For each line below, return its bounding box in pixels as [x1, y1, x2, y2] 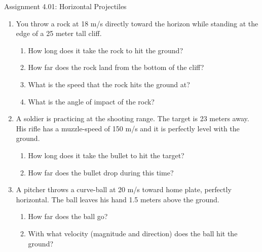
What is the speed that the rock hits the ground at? [28, 79, 190, 89]
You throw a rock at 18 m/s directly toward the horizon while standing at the [16, 18, 258, 28]
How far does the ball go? [28, 211, 108, 222]
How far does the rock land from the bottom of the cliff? [28, 62, 204, 73]
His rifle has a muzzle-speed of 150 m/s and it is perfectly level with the [16, 123, 240, 133]
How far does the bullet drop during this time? [28, 167, 174, 177]
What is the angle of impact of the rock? [28, 96, 155, 106]
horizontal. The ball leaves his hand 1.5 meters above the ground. [16, 194, 219, 204]
